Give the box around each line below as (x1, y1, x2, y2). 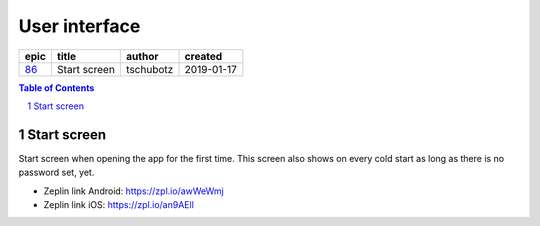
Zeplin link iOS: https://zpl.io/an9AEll (43, 199, 195, 211)
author (126, 49, 159, 63)
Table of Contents (18, 81, 95, 94)
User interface (18, 15, 141, 37)
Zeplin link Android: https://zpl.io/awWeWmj (43, 185, 224, 197)
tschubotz (126, 62, 174, 76)
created (184, 49, 223, 63)
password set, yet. (18, 166, 95, 179)
